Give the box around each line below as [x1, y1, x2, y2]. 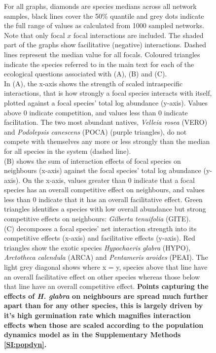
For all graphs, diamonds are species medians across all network [4, 1, 197, 11]
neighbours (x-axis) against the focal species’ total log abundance [4, 165, 201, 176]
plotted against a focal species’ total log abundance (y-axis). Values [4, 97, 208, 107]
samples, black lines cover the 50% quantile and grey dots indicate [4, 10, 204, 21]
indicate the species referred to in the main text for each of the [4, 59, 194, 69]
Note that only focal [4, 30, 65, 40]
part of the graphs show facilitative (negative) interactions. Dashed [4, 39, 207, 50]
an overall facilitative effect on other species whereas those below [4, 271, 200, 282]
